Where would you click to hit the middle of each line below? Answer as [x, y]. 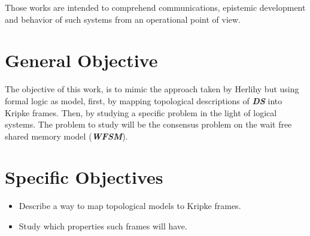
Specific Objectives [84, 177]
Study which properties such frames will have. [103, 226]
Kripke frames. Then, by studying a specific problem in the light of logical [141, 112]
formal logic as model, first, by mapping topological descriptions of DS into [144, 100]
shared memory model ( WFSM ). [66, 136]
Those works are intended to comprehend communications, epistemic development [155, 7]
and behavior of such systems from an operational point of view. [123, 19]
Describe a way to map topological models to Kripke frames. [130, 206]
